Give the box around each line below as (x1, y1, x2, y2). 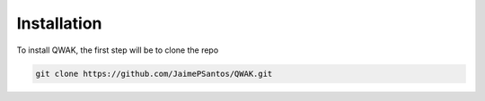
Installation (16, 13, 102, 33)
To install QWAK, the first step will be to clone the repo (16, 45, 219, 55)
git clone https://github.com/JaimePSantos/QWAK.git (35, 68, 273, 79)
